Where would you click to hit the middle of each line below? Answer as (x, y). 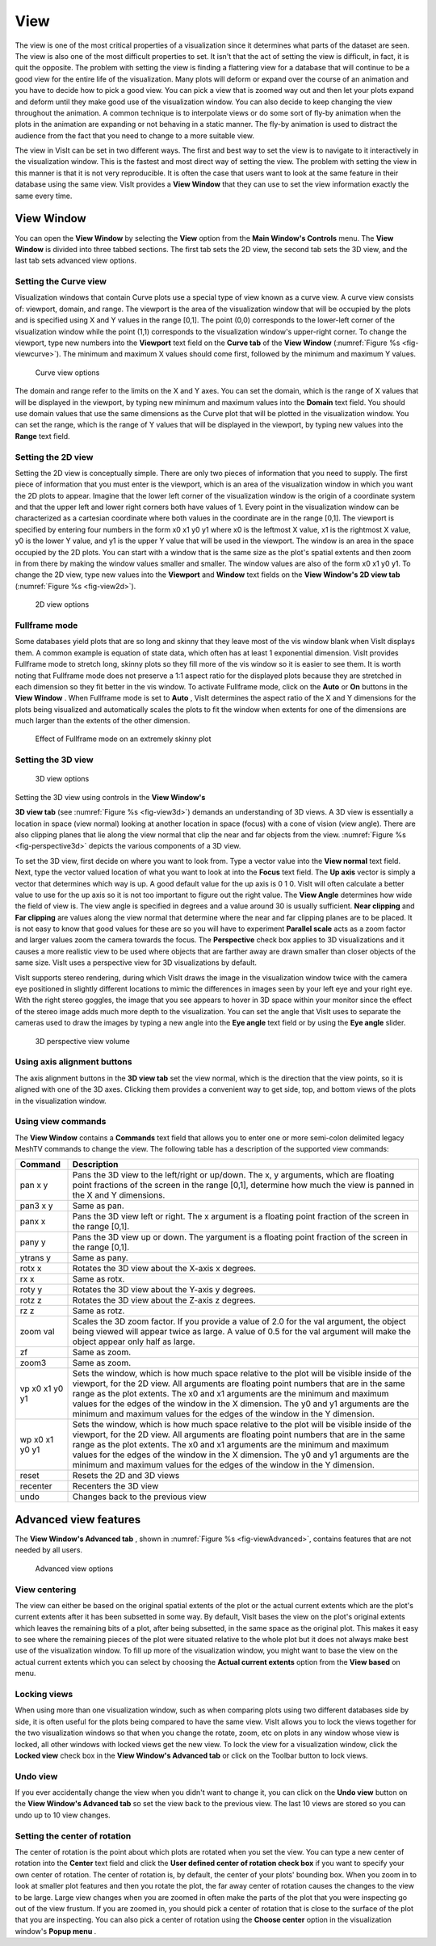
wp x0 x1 (37, 1440)
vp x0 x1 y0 (42, 1388)
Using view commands (61, 1122)
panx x (33, 1222)
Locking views (44, 1694)
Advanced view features (78, 1519)
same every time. (44, 196)
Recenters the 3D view (115, 1486)
